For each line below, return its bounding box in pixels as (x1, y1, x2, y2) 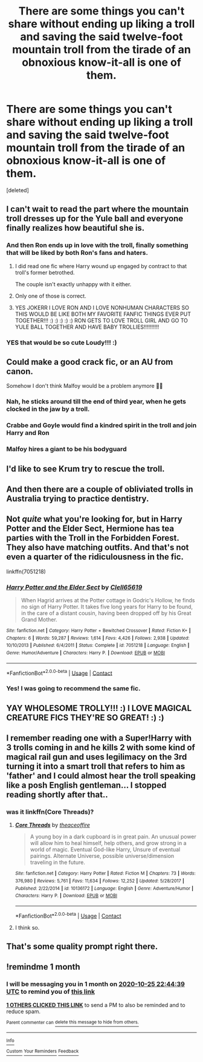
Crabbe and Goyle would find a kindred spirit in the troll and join (6, 421, 197, 430)
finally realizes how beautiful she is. (6, 223, 145, 233)
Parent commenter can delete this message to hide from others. (6, 1019, 139, 1025)
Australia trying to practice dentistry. (6, 494, 149, 504)
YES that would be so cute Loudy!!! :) (6, 338, 117, 347)
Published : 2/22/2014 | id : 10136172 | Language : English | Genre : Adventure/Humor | (14, 885, 194, 892)
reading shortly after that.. (6, 790, 109, 800)
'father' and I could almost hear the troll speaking (6, 771, 196, 780)
